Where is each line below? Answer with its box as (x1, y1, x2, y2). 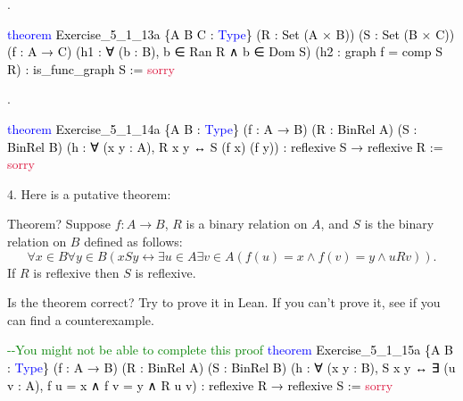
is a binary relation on (186, 214, 308, 233)
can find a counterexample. (7, 310, 154, 329)
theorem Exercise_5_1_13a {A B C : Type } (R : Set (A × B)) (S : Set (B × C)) (7, 24, 455, 43)
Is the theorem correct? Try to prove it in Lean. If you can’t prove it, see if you (7, 293, 441, 312)
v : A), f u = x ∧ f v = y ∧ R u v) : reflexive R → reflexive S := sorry (7, 375, 393, 394)
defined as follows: (84, 231, 183, 250)
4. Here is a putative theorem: (7, 184, 171, 203)
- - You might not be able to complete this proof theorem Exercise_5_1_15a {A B (7, 340, 454, 359)
